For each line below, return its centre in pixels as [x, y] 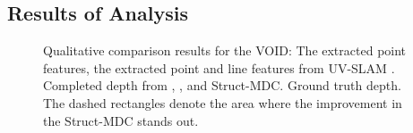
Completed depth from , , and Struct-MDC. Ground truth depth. [222, 85]
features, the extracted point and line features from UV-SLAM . [219, 67]
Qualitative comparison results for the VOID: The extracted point [225, 50]
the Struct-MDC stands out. [121, 120]
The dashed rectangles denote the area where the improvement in [223, 102]
